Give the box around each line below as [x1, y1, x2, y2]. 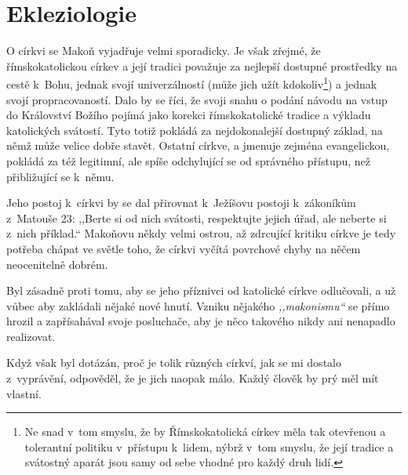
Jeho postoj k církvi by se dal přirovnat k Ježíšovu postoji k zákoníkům [6, 194, 356, 211]
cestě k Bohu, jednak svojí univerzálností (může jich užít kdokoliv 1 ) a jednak [6, 74, 377, 92]
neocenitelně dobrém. [6, 256, 108, 272]
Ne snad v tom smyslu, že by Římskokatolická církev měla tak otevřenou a [24, 423, 386, 440]
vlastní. [6, 385, 42, 401]
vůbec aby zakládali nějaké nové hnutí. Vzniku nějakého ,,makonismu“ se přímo [6, 297, 390, 314]
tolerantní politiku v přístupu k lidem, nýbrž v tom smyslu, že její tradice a [24, 438, 394, 455]
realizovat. [6, 328, 56, 344]
